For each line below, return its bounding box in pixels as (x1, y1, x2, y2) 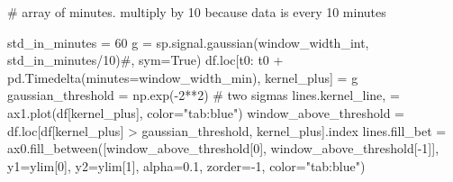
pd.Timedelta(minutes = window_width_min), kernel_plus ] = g (7, 68, 358, 86)
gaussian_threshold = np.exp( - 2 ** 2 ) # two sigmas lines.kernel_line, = (7, 86, 400, 105)
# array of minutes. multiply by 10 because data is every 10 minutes (7, 3, 386, 21)
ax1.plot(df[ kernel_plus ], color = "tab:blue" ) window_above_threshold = (7, 103, 405, 122)
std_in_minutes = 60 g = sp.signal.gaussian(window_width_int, (7, 32, 369, 51)
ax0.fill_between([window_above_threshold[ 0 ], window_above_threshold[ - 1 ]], (7, 139, 439, 158)
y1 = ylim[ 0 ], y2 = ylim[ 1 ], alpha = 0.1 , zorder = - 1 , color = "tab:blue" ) (7, 156, 366, 175)
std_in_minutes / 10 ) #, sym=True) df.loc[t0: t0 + (7, 50, 284, 69)
